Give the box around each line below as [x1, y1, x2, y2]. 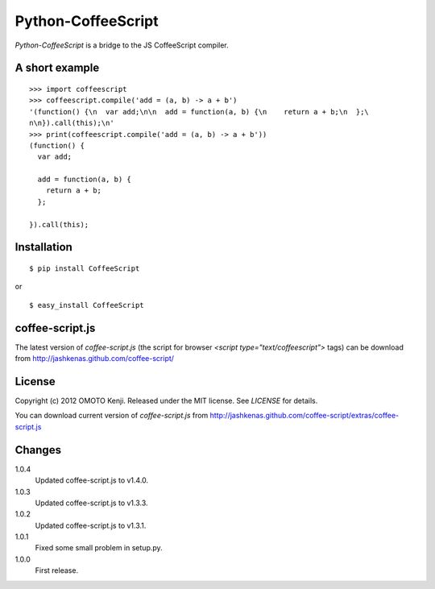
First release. [35, 566, 79, 575]
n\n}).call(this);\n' [29, 118, 114, 128]
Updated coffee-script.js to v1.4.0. [35, 475, 149, 485]
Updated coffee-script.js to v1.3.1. [35, 521, 147, 530]
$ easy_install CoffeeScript [29, 301, 144, 309]
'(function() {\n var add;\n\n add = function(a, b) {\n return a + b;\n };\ [29, 107, 370, 116]
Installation [14, 240, 72, 254]
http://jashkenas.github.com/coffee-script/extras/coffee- [209, 411, 400, 421]
